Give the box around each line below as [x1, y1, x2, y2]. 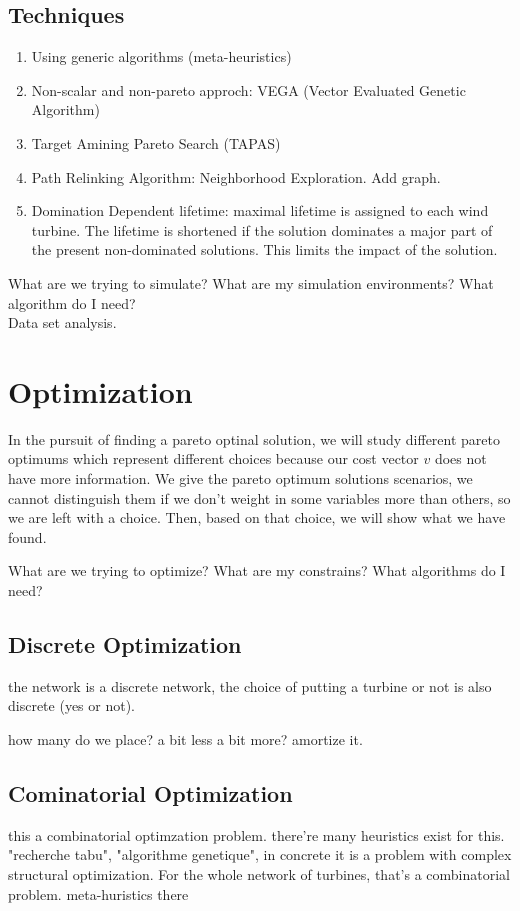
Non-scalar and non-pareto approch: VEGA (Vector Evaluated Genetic [31, 79, 466, 100]
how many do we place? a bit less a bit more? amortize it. [8, 729, 363, 749]
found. [8, 526, 47, 547]
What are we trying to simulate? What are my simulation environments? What [8, 272, 494, 293]
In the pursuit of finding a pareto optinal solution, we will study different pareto [8, 428, 501, 449]
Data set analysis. [8, 312, 117, 333]
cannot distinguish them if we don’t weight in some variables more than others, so [8, 487, 511, 508]
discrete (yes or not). [8, 695, 135, 716]
